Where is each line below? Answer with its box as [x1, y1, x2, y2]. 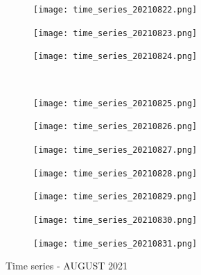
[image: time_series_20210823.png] [33, 28, 198, 38]
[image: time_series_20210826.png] [33, 122, 198, 132]
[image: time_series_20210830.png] [33, 215, 198, 225]
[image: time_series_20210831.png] [33, 238, 198, 249]
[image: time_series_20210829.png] [33, 192, 198, 202]
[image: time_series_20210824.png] [33, 51, 198, 62]
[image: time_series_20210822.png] [33, 5, 198, 15]
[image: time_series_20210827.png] [33, 144, 198, 155]
